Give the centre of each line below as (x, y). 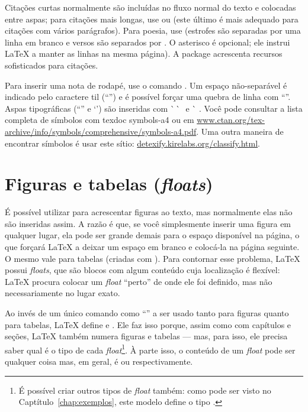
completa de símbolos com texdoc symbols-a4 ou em (100, 120)
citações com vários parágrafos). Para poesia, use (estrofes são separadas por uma (153, 30)
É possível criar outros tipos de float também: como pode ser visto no (145, 390)
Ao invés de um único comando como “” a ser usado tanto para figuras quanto (147, 313)
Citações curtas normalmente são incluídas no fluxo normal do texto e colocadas (150, 7)
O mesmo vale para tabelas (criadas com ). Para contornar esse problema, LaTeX (153, 258)
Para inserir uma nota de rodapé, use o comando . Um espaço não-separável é (146, 85)
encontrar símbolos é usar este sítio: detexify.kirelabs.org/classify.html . (132, 143)
